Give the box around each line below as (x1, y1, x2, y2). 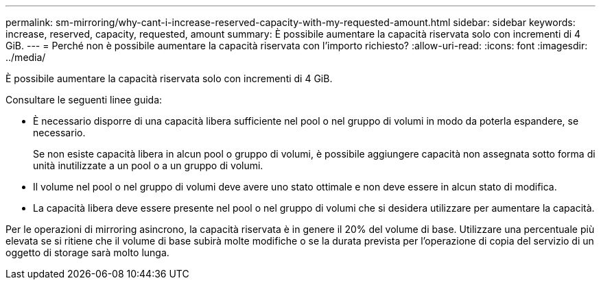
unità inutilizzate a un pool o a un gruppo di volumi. (33, 160, 263, 171)
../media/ (5, 51, 46, 63)
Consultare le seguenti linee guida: (5, 94, 163, 106)
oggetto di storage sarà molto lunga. (5, 247, 169, 258)
